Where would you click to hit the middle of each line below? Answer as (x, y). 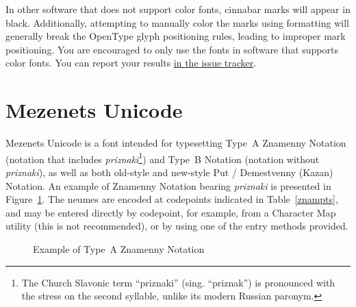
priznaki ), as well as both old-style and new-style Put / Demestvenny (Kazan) (169, 172)
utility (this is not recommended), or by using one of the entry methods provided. (177, 226)
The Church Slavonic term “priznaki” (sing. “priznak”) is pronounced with (178, 282)
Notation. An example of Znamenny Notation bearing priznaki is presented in (168, 185)
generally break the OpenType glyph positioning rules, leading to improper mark (176, 36)
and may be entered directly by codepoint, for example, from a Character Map (171, 212)
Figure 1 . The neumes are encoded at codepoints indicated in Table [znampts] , (172, 199)
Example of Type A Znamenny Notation (119, 248)
